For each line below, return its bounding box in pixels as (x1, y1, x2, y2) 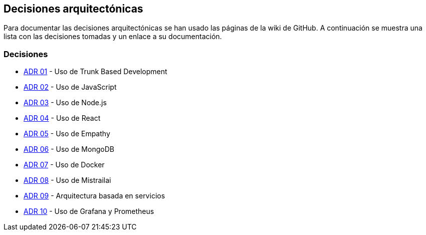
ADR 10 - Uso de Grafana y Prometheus (24, 207, 154, 216)
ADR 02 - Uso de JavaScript (24, 83, 117, 92)
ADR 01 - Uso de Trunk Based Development (24, 67, 167, 76)
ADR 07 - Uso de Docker (24, 160, 105, 169)
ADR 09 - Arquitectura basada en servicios (24, 191, 165, 200)
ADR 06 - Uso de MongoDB (24, 145, 114, 154)
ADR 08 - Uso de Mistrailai (24, 176, 111, 185)
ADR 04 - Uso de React (24, 114, 101, 123)
